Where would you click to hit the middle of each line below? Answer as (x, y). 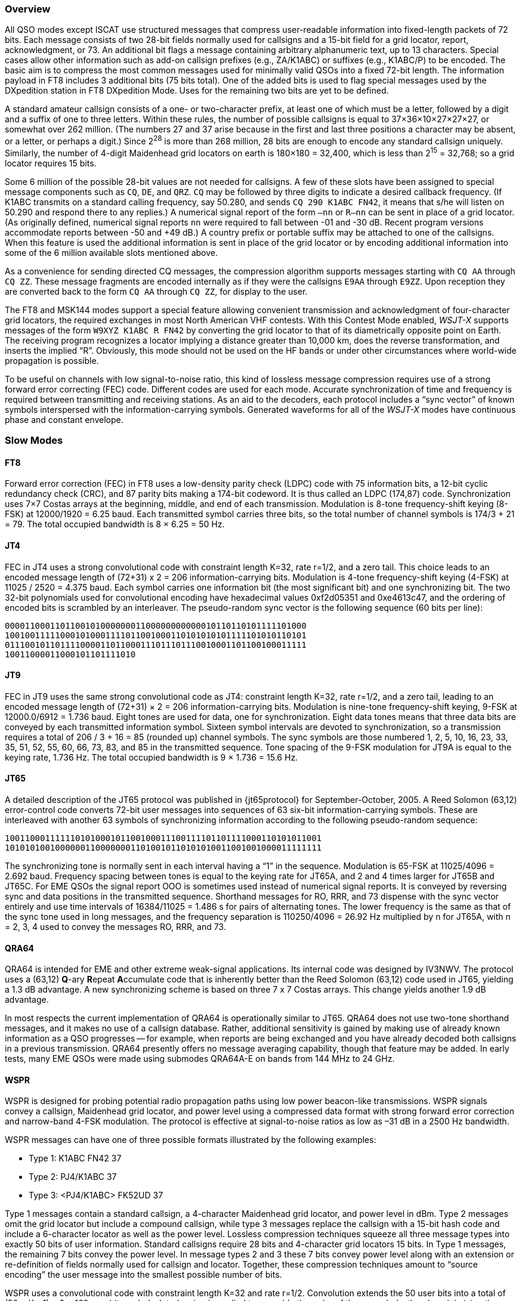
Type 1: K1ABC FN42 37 (75, 1158)
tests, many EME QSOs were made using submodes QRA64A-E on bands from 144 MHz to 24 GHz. (200, 1059)
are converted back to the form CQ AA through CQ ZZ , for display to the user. (156, 291)
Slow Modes (34, 441)
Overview (28, 9)
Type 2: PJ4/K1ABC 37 (73, 1177)
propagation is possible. (52, 360)
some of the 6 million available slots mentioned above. (111, 252)
